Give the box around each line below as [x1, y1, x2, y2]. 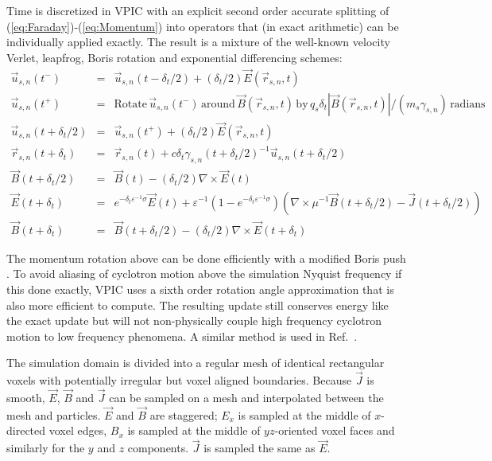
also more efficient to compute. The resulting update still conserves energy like [6, 296, 389, 313]
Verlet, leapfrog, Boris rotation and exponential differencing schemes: [6, 49, 343, 65]
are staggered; [149, 406, 218, 423]
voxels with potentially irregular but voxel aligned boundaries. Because [6, 372, 352, 389]
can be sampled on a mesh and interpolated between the [109, 389, 384, 405]
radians [450, 98, 486, 110]
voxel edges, [48, 422, 107, 439]
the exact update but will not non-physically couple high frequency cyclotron [6, 312, 382, 329]
